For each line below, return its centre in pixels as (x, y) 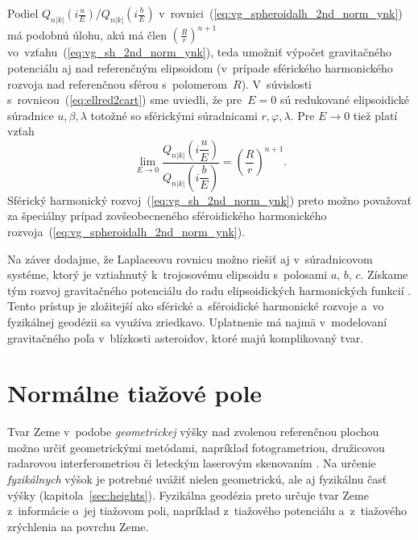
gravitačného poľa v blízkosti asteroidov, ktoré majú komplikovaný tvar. (186, 337)
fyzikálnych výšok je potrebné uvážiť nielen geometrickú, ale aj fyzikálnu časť (197, 479)
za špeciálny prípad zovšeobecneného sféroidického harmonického (167, 216)
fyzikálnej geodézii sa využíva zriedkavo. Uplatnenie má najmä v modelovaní (197, 321)
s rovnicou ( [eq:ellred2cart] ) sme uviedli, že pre (125, 100)
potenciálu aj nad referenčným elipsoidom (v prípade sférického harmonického (200, 67)
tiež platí (375, 115)
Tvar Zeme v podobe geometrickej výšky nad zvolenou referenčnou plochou (193, 432)
